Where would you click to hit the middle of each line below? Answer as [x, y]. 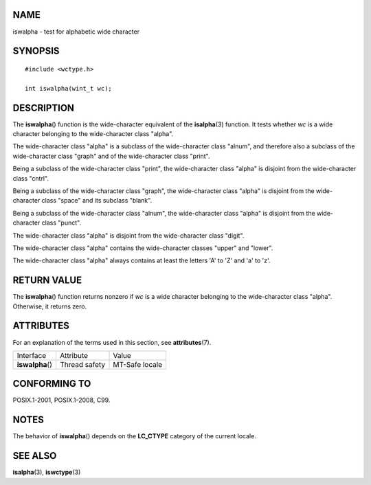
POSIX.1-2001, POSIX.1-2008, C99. [61, 400]
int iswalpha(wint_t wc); [69, 88]
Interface [32, 355]
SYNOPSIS [36, 51]
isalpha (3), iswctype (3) [47, 472]
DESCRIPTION [44, 108]
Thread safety [82, 364]
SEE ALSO [35, 456]
